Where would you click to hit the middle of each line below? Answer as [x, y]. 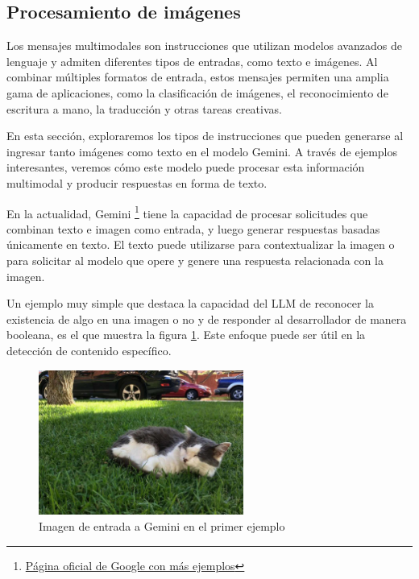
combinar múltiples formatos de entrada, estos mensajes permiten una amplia [198, 77]
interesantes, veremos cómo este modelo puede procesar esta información [186, 167]
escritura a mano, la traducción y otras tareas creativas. [144, 108]
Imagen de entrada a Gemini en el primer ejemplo [162, 526]
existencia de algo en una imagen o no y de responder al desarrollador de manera [207, 318]
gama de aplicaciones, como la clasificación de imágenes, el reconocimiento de [197, 92]
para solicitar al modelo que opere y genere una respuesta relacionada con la [195, 260]
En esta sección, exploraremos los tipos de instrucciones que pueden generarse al [205, 136]
